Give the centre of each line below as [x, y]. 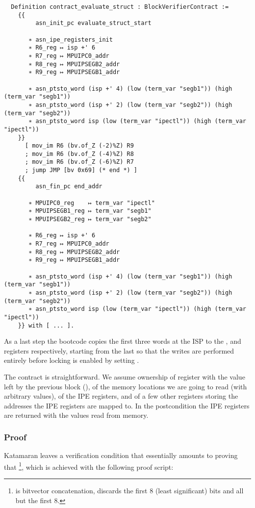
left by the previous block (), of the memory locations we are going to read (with [126, 386]
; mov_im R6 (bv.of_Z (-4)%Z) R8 [79, 154]
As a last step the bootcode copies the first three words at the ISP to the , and [123, 341]
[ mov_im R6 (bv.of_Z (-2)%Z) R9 [79, 146]
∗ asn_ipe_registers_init [71, 39]
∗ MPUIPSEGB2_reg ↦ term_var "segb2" [90, 219]
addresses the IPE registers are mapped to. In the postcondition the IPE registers [127, 405]
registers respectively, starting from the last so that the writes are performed [119, 350]
